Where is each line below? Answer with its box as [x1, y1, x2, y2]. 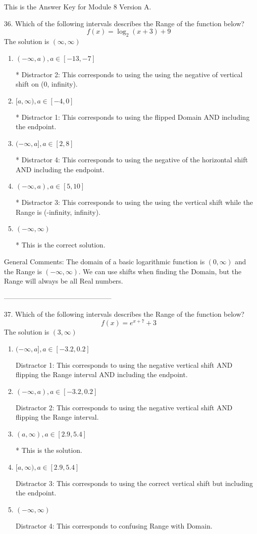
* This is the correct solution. [15, 240, 105, 250]
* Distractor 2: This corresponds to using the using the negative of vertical [15, 69, 243, 79]
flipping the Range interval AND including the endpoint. [15, 369, 188, 380]
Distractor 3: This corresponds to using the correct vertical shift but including [15, 478, 253, 488]
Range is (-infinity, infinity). [15, 206, 101, 217]
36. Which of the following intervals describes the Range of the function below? [4, 18, 245, 28]
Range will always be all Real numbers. [4, 276, 123, 286]
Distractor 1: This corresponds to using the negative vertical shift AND [15, 359, 233, 370]
